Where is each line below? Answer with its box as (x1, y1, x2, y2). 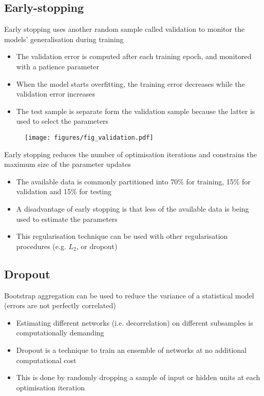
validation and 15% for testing (16, 186, 112, 197)
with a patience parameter (16, 61, 99, 71)
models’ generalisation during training (4, 33, 124, 44)
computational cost (16, 354, 77, 365)
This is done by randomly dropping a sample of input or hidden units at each (16, 372, 260, 383)
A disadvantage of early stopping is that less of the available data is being (16, 203, 249, 214)
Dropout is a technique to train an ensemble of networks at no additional (16, 344, 247, 355)
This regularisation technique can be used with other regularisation (16, 231, 228, 241)
